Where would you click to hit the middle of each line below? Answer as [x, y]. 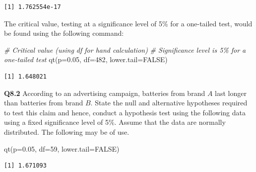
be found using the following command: [64, 33]
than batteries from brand [44, 103]
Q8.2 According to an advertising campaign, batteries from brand [105, 93]
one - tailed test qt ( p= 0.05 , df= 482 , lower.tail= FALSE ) [86, 59]
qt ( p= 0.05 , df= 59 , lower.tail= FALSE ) [62, 148]
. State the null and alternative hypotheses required [169, 103]
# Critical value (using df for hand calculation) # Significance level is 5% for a [125, 49]
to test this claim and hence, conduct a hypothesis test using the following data [125, 112]
